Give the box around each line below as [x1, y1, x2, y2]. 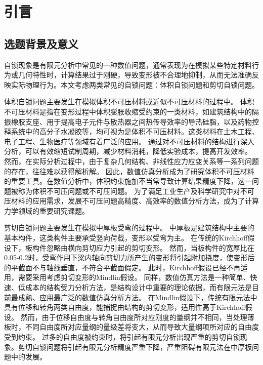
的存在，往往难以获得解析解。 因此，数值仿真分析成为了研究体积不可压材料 [4, 166, 254, 176]
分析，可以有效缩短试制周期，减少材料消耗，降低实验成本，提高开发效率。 [4, 146, 252, 156]
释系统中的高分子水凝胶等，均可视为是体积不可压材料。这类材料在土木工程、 [4, 126, 259, 137]
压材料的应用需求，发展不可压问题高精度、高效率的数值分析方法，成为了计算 [4, 195, 259, 206]
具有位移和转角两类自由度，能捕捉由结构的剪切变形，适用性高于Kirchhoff [4, 302, 245, 312]
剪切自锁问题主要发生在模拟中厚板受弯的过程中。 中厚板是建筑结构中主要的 [4, 222, 254, 233]
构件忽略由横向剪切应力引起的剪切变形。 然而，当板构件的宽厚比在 [32, 242, 254, 253]
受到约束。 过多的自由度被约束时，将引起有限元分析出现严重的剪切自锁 [4, 332, 240, 342]
